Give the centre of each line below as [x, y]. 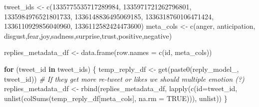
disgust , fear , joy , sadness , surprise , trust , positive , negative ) [88, 35]
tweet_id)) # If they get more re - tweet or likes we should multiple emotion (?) [124, 79]
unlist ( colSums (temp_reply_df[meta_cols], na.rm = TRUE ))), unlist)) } [116, 98]
